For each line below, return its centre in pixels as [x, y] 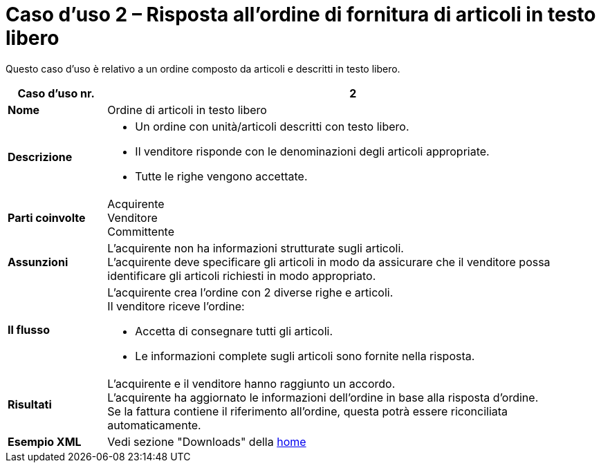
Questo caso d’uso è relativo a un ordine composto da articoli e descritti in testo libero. [203, 68]
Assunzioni [38, 262]
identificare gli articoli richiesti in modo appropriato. [242, 275]
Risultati [30, 404]
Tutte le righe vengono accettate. [221, 176]
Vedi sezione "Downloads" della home [207, 441]
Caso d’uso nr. [56, 93]
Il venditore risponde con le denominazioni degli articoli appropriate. [312, 151]
